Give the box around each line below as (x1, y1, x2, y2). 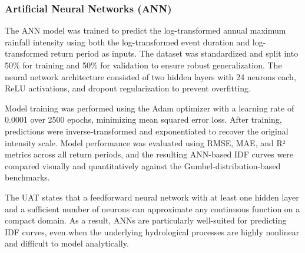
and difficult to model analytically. (5, 237, 129, 249)
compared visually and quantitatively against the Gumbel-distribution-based (5, 159, 281, 172)
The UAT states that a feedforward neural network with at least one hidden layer (5, 190, 299, 203)
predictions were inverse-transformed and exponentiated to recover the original (5, 124, 289, 137)
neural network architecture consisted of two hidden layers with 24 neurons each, (5, 70, 296, 83)
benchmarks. (5, 171, 50, 183)
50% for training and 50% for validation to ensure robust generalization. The (5, 59, 282, 71)
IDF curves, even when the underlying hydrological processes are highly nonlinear (5, 225, 300, 238)
